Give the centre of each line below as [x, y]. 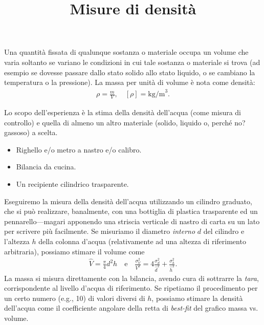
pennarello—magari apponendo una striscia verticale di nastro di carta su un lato [132, 221]
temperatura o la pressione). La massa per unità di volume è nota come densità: [130, 82]
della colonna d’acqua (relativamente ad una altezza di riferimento [142, 241]
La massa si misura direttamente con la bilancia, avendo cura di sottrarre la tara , [131, 278]
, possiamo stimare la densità [197, 298]
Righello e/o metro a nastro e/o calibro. [79, 149]
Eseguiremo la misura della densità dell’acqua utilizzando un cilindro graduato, [128, 201]
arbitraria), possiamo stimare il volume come [74, 251]
